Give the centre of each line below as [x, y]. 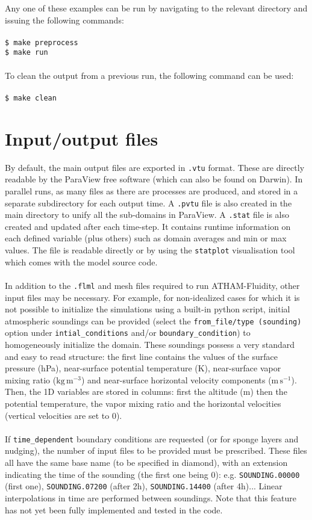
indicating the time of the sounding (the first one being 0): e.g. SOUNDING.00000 [152, 474]
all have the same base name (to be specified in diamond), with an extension [146, 462]
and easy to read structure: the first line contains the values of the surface [141, 356]
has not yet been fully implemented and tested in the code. [114, 509]
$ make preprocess [42, 42]
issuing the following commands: [64, 20]
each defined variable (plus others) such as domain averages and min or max [146, 238]
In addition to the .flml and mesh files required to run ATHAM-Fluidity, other [152, 285]
